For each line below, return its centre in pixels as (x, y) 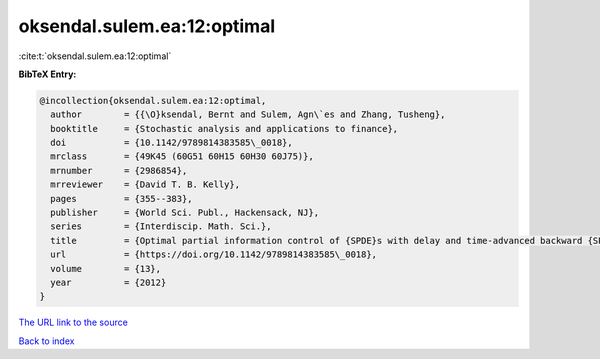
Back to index (46, 341)
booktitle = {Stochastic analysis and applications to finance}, (224, 128)
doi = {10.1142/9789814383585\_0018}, (172, 143)
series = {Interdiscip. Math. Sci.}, (161, 226)
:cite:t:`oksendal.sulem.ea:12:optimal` (95, 56)
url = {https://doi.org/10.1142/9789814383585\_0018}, (214, 254)
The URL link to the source (73, 322)
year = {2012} (108, 282)
